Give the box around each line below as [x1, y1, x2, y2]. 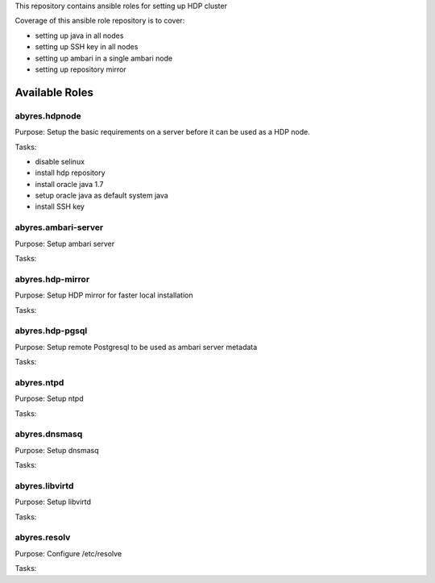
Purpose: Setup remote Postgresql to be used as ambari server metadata [14, 342, 258, 352]
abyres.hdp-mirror [14, 273, 90, 285]
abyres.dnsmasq [14, 428, 83, 439]
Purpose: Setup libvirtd [14, 497, 92, 507]
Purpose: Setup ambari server [14, 239, 115, 248]
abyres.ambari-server [14, 222, 104, 233]
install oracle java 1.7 [35, 179, 104, 189]
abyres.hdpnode [14, 110, 82, 121]
